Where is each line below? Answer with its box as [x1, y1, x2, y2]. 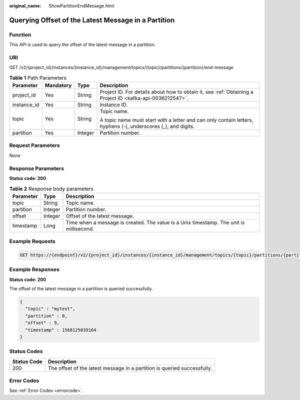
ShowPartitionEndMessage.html [48, 3, 114, 8]
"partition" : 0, [25, 313, 67, 318]
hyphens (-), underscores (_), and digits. [99, 123, 195, 130]
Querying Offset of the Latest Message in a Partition [9, 15, 175, 24]
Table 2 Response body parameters [9, 185, 93, 192]
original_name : [9, 3, 41, 8]
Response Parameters [9, 165, 64, 172]
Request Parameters [9, 142, 60, 149]
